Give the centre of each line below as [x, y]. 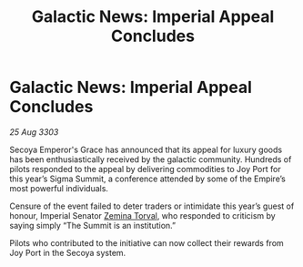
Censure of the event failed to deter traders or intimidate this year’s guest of [152, 206]
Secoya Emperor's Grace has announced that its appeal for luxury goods [146, 149]
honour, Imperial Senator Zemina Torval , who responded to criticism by [142, 215]
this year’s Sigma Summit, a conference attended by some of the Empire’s [148, 179]
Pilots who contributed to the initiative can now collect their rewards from [146, 242]
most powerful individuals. [59, 188]
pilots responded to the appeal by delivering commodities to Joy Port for [145, 169]
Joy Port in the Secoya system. [68, 252]
